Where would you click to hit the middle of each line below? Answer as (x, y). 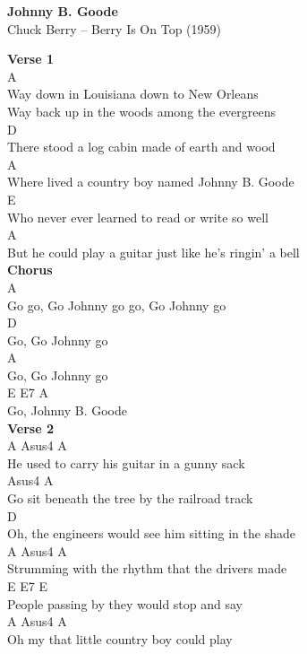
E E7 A (28, 392)
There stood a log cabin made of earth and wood (141, 147)
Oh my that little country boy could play (120, 638)
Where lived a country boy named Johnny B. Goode (151, 182)
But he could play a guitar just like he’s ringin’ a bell (153, 252)
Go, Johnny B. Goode (67, 410)
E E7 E (27, 586)
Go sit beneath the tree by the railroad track (130, 498)
